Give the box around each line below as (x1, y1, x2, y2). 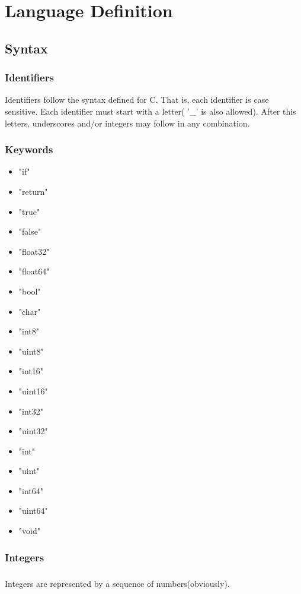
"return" (18, 185, 48, 197)
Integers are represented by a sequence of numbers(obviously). (5, 577, 230, 589)
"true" (18, 205, 40, 217)
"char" (18, 305, 41, 317)
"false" (18, 225, 41, 238)
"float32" (18, 245, 50, 257)
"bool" (18, 285, 41, 297)
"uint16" (18, 384, 48, 397)
